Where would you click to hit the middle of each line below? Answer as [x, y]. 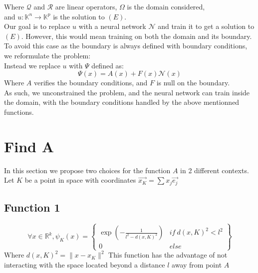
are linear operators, [86, 6]
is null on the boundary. [193, 83]
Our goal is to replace [37, 26]
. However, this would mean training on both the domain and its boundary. [136, 36]
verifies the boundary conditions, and [91, 83]
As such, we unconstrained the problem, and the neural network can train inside [127, 92]
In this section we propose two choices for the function [87, 170]
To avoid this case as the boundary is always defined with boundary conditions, [126, 46]
